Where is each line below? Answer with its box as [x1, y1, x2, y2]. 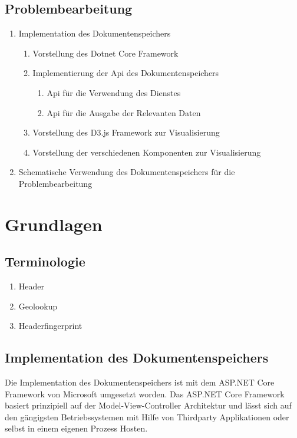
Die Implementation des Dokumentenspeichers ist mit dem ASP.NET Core [5, 376, 275, 388]
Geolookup [18, 299, 58, 312]
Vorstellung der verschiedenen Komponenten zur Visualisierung [32, 146, 261, 158]
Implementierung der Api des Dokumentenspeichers [32, 67, 219, 79]
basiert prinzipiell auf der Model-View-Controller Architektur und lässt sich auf [5, 399, 292, 411]
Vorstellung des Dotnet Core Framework [32, 47, 179, 59]
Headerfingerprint [18, 320, 82, 332]
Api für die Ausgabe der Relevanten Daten [47, 106, 201, 118]
